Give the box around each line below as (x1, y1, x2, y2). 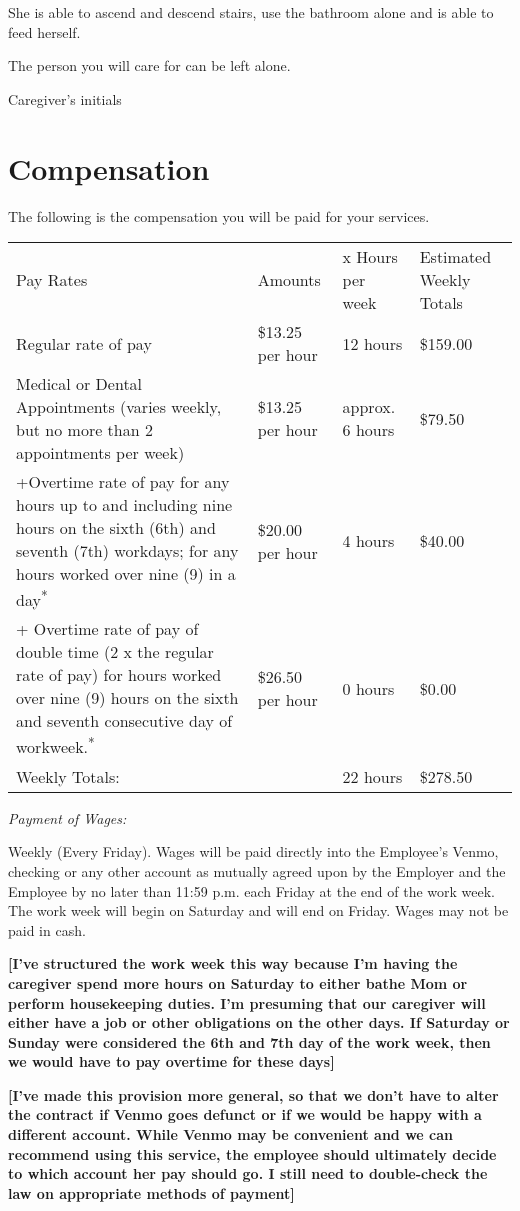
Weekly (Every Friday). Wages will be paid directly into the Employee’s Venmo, (8, 841, 499, 862)
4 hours (342, 529, 395, 553)
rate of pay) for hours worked (16, 663, 222, 687)
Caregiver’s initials (8, 88, 122, 109)
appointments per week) (16, 441, 185, 465)
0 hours (342, 676, 395, 700)
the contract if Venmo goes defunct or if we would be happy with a (8, 1104, 482, 1125)
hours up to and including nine (16, 493, 233, 517)
